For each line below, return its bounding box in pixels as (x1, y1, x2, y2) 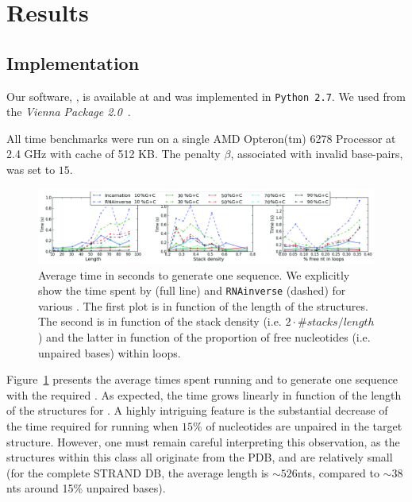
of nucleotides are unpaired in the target (206, 418, 402, 434)
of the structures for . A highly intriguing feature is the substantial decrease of (6, 402, 388, 419)
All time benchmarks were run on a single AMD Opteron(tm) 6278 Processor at (6, 129, 396, 146)
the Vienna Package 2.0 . (6, 103, 131, 120)
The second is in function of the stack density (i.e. (38, 313, 282, 330)
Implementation (6, 50, 140, 75)
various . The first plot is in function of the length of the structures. (38, 297, 368, 314)
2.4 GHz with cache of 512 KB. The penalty (6, 145, 221, 162)
